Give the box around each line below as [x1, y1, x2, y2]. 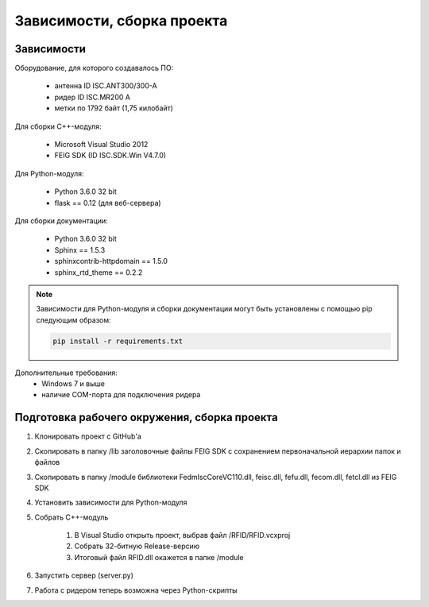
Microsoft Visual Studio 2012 [54, 140, 149, 149]
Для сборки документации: [14, 215, 109, 226]
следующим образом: [36, 315, 111, 325]
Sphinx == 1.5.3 [54, 245, 106, 254]
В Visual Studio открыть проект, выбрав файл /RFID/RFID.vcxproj [74, 531, 291, 540]
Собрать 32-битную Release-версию [74, 541, 200, 551]
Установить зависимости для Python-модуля [34, 497, 187, 508]
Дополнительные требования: [14, 368, 118, 377]
